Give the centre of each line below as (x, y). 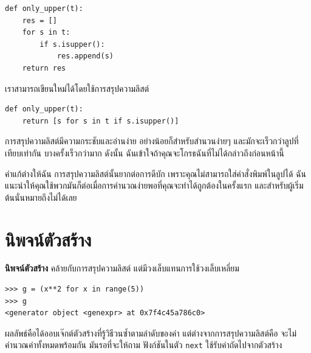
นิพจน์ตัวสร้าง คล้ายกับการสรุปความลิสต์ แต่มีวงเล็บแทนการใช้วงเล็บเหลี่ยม (122, 268)
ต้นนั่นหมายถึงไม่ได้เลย (41, 197)
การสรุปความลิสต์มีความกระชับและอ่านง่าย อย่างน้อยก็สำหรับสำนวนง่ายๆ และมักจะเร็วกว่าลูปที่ (152, 141)
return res (44, 68)
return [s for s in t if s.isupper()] (101, 121)
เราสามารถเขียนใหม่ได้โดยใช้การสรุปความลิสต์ (77, 88)
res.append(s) (85, 56)
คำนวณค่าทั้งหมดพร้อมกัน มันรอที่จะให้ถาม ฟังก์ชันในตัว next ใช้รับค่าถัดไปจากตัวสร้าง (144, 345)
